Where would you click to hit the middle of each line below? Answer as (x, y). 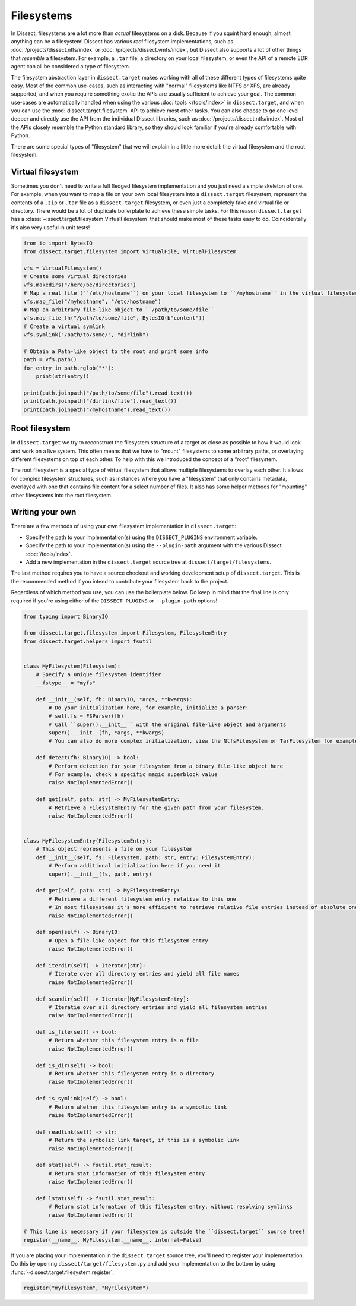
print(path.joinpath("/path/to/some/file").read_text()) (108, 393)
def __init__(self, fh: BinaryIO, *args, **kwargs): (114, 699)
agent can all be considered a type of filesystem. (71, 67)
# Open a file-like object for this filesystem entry (128, 941)
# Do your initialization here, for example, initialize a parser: (149, 708)
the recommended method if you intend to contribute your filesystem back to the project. (120, 581)
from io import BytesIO (58, 243)
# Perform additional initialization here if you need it (134, 866)
